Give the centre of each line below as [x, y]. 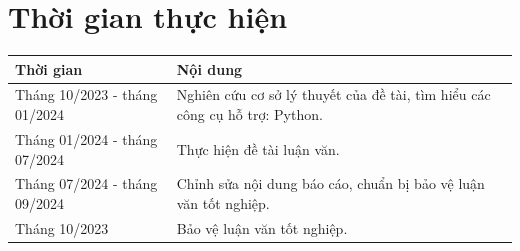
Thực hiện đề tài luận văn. [258, 148]
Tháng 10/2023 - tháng [86, 94]
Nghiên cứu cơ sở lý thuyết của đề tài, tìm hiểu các [333, 94]
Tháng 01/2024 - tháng [86, 138]
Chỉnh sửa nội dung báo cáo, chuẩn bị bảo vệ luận [330, 183]
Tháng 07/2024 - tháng [86, 183]
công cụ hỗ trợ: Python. [249, 114]
